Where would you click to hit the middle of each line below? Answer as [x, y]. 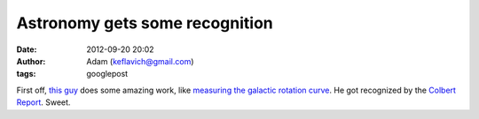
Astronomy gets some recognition [145, 23]
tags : [26, 74]
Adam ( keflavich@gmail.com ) [140, 61]
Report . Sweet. [43, 102]
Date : [27, 49]
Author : [31, 61]
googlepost [107, 74]
